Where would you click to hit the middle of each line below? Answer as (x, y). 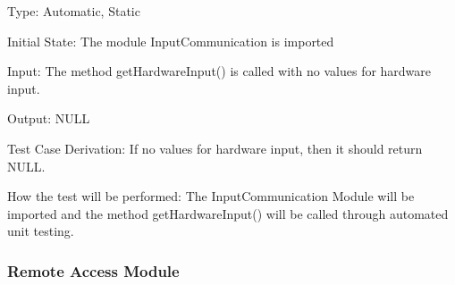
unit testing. (41, 231)
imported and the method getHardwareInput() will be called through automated (228, 213)
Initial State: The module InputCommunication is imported (171, 41)
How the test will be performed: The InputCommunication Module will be (211, 196)
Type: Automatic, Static (74, 11)
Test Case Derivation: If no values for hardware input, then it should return (215, 148)
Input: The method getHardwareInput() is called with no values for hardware (219, 71)
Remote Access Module (93, 270)
